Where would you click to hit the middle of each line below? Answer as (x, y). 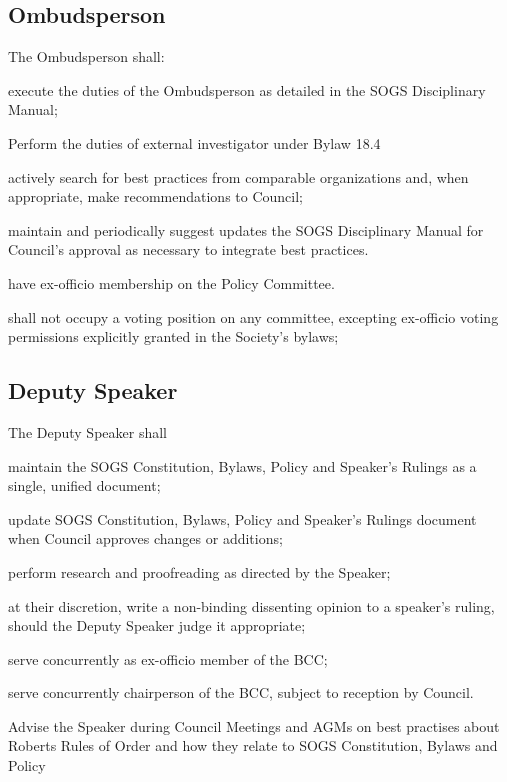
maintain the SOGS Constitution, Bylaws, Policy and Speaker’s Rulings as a (242, 465)
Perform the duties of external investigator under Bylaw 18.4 (194, 142)
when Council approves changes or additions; (145, 538)
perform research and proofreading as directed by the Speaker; (199, 571)
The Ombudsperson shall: (86, 56)
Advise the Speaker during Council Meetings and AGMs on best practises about (254, 725)
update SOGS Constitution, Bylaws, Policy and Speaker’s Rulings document (242, 518)
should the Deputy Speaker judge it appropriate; (157, 625)
